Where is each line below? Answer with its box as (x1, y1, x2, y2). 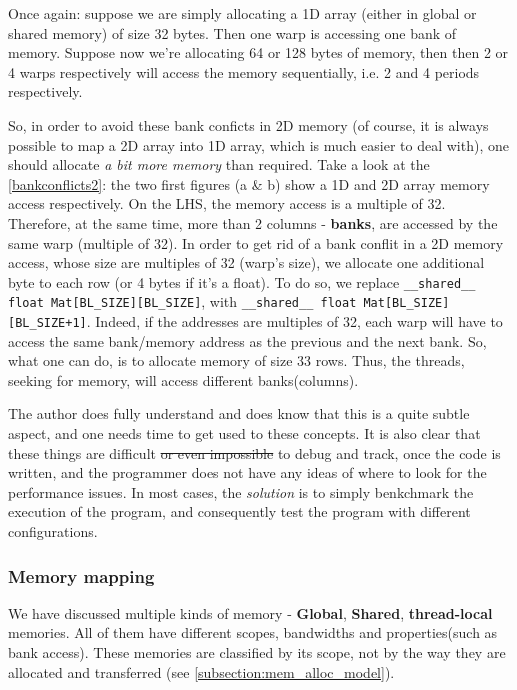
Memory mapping (8, 563, 155, 588)
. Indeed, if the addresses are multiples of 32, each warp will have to (86, 311, 503, 332)
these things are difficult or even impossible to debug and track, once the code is (8, 442, 501, 463)
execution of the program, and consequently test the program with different (8, 501, 471, 522)
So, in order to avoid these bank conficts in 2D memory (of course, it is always (8, 114, 489, 135)
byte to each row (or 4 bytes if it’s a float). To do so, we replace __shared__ (8, 271, 476, 292)
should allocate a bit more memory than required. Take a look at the (8, 154, 430, 175)
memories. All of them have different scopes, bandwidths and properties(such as (8, 622, 498, 643)
